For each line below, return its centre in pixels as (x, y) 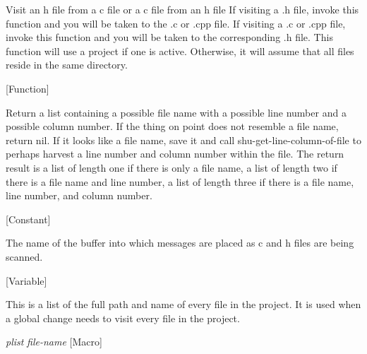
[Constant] (28, 219)
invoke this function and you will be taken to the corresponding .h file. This (169, 37)
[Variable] (26, 280)
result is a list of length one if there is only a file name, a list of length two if (172, 167)
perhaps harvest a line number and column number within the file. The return (175, 154)
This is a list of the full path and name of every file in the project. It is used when (183, 304)
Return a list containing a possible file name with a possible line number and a (176, 112)
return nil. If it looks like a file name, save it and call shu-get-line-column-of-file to (183, 140)
